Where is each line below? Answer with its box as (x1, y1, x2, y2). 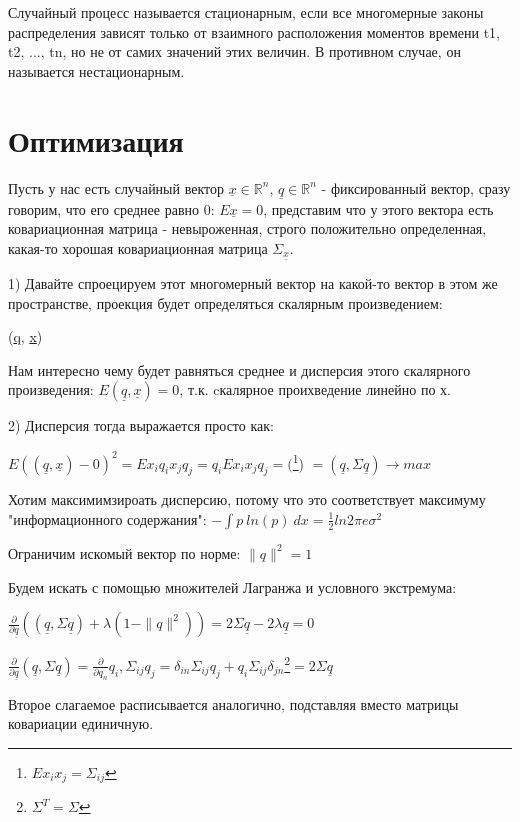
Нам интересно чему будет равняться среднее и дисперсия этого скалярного (8, 359, 471, 380)
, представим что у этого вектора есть (263, 198, 494, 219)
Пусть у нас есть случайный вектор (8, 177, 224, 198)
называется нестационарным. (8, 60, 185, 81)
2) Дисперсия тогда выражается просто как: (8, 415, 274, 436)
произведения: (8, 379, 94, 400)
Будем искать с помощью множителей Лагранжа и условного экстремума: (8, 576, 457, 597)
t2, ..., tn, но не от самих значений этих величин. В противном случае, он (8, 41, 461, 62)
